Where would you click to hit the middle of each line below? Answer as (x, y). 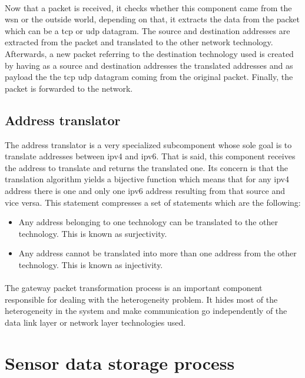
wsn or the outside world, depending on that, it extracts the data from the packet (152, 19)
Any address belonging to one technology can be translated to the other (148, 222)
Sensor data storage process (120, 362)
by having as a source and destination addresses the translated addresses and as (149, 65)
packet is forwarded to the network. (69, 88)
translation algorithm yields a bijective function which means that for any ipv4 (147, 179)
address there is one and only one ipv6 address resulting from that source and (145, 190)
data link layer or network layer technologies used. (95, 322)
